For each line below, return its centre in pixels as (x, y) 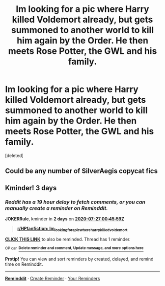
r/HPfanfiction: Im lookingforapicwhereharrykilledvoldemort (72, 229)
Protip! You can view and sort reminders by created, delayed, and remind (79, 259)
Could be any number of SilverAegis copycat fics (82, 171)
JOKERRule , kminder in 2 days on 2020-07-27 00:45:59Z (65, 219)
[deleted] (14, 155)
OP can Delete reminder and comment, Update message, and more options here (74, 248)
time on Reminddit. (24, 264)
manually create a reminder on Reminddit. (56, 208)
